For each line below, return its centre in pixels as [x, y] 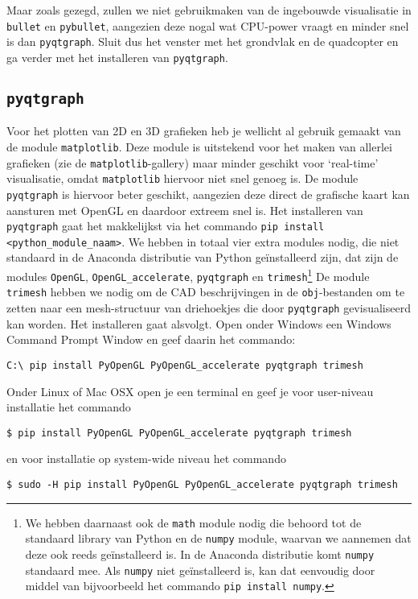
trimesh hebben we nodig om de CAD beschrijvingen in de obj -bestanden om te [206, 292]
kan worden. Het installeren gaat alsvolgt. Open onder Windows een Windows [199, 323]
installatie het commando [69, 407]
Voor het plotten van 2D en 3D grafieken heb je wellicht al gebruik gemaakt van [204, 131]
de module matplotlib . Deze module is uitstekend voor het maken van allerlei [199, 146]
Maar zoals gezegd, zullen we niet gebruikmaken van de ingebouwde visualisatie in [209, 10]
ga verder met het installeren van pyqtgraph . [117, 57]
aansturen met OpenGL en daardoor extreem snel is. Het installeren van [185, 210]
